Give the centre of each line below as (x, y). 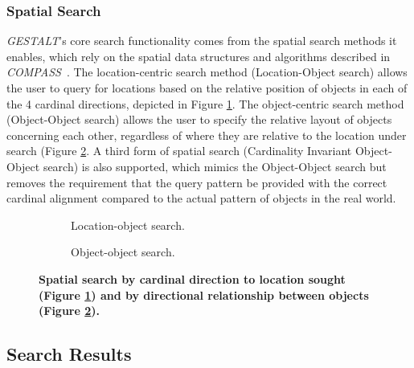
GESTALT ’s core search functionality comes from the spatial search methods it (202, 41)
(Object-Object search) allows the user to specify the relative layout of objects (199, 119)
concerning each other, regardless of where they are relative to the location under (207, 135)
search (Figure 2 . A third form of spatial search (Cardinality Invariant (179, 151)
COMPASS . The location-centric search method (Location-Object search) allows (207, 72)
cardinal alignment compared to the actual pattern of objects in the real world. (201, 198)
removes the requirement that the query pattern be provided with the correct (197, 182)
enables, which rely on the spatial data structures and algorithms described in (199, 56)
